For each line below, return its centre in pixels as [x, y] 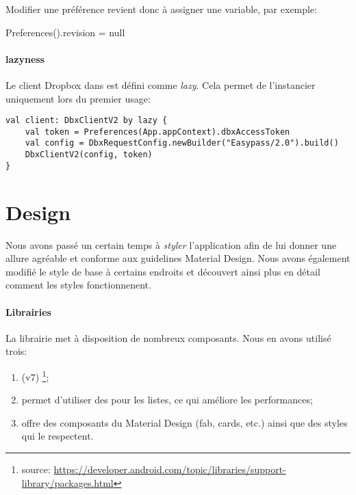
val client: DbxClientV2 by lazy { [87, 121]
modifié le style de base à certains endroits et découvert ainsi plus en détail [163, 271]
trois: [16, 351]
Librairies [28, 311]
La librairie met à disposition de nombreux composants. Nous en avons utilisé [168, 337]
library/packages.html [67, 482]
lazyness [25, 58]
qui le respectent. [58, 436]
